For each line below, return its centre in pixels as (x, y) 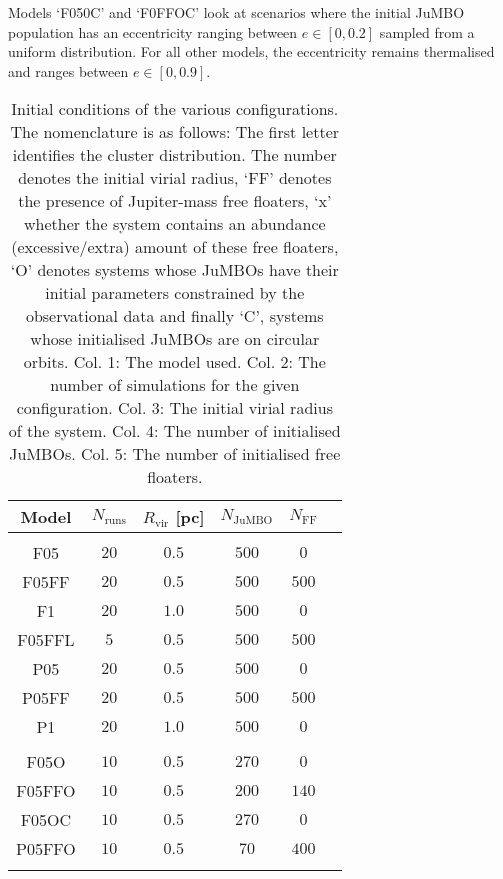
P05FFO (46, 849)
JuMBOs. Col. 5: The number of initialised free (175, 454)
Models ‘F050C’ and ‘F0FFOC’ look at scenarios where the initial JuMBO (236, 12)
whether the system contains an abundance (174, 224)
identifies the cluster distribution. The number (174, 155)
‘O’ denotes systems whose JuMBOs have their (174, 270)
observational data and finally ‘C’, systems (174, 316)
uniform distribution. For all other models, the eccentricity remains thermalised (251, 51)
